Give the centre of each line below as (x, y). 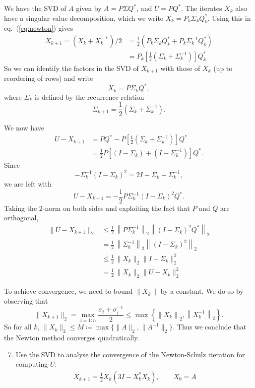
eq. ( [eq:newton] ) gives (39, 28)
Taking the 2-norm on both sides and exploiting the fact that (97, 208)
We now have (24, 128)
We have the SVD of (35, 8)
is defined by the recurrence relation (89, 97)
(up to (223, 68)
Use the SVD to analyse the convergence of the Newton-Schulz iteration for (130, 354)
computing (32, 364)
